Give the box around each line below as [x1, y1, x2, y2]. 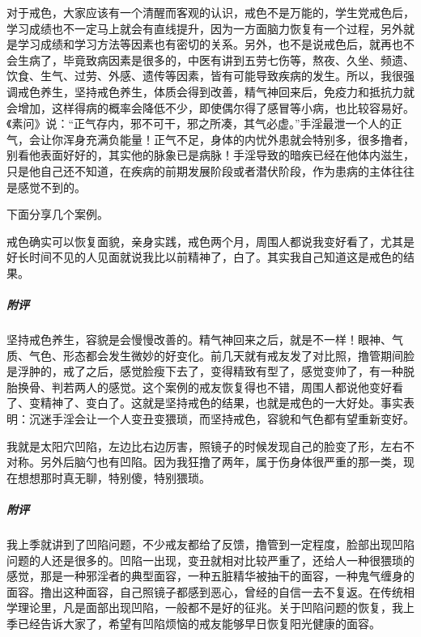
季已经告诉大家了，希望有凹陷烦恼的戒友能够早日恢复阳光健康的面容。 [6, 614, 381, 631]
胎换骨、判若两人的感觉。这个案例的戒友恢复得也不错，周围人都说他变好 [6, 378, 392, 395]
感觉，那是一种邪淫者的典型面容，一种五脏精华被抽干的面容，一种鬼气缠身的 [6, 567, 415, 584]
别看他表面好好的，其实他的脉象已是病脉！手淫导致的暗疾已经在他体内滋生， [6, 147, 415, 163]
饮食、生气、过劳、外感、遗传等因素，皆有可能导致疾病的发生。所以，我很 [6, 67, 403, 84]
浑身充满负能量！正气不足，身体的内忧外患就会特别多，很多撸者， [62, 130, 415, 147]
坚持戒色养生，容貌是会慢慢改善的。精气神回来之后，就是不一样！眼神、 [6, 331, 392, 348]
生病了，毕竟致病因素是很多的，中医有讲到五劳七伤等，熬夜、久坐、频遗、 [17, 51, 415, 68]
